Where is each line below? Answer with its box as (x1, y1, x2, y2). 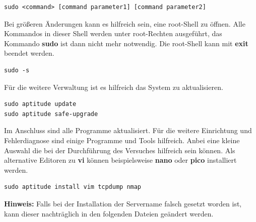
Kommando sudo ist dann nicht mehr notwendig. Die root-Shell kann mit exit (4, 38, 248, 48)
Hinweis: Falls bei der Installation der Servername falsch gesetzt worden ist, (4, 198, 242, 208)
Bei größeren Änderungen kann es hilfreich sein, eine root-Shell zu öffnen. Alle (4, 18, 245, 29)
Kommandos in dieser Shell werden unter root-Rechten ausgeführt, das (4, 28, 222, 39)
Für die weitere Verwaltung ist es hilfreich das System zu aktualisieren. (4, 81, 223, 92)
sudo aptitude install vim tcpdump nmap (4, 183, 142, 191)
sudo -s (4, 66, 30, 74)
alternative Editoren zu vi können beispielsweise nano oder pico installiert (4, 155, 237, 165)
